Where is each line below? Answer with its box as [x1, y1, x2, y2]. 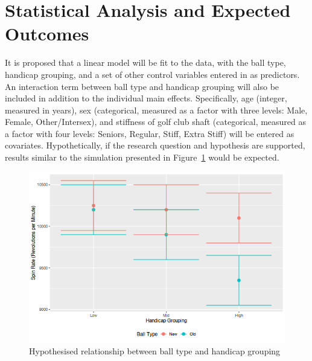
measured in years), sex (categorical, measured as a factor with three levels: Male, [5, 103, 308, 116]
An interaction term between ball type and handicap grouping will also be [5, 80, 279, 92]
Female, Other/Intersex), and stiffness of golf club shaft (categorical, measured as [5, 115, 307, 128]
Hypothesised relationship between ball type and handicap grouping [29, 344, 281, 357]
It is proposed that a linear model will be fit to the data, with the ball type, [5, 56, 286, 69]
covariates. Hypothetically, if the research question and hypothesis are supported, [5, 139, 305, 152]
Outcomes [5, 21, 89, 46]
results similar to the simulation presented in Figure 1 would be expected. [5, 151, 279, 164]
